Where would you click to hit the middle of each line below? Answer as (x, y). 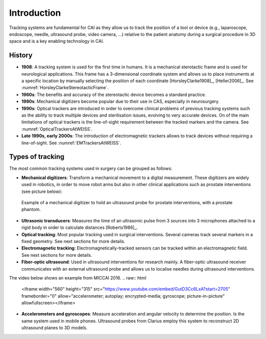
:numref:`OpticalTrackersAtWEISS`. (57, 129)
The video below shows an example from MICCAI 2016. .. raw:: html (78, 277)
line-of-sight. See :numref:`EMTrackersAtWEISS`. (71, 143)
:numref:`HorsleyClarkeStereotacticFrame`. (65, 88)
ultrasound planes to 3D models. (54, 328)
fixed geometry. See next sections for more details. (73, 241)
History (21, 55)
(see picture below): (42, 191)
